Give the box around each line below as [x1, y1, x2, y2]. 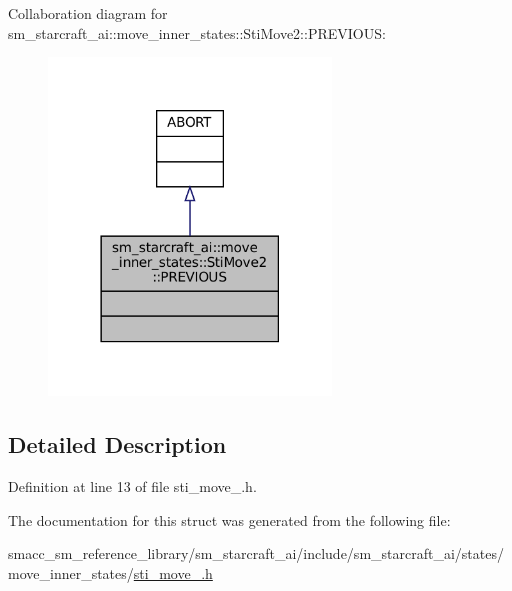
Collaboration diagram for [8, 3, 168, 23]
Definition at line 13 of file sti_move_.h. [8, 475, 257, 496]
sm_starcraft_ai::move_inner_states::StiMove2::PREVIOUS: [8, 22, 386, 43]
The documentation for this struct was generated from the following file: [8, 509, 451, 530]
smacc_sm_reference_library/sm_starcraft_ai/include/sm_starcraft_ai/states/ [8, 543, 504, 564]
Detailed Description [8, 429, 227, 460]
